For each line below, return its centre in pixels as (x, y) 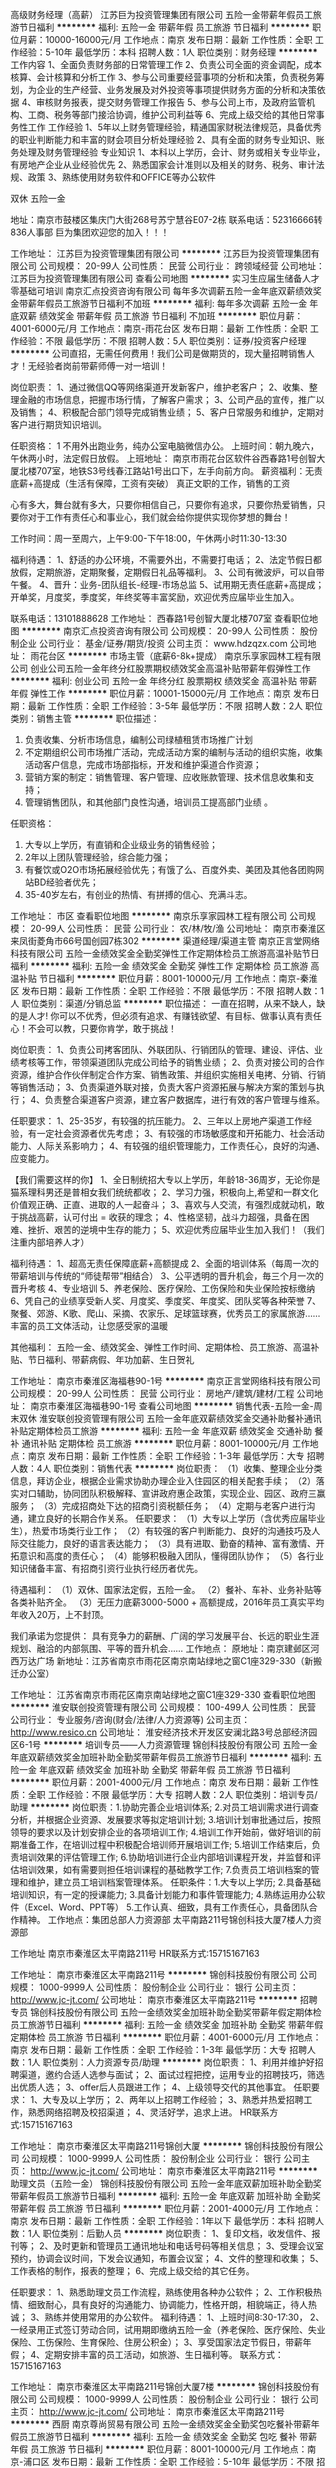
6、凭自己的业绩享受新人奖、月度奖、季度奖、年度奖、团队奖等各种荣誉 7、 (166, 1301)
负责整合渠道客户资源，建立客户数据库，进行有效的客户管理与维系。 (184, 1099)
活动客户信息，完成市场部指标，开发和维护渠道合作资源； (143, 764)
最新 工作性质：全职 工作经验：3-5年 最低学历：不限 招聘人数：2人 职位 (175, 706)
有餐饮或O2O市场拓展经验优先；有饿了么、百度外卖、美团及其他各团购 (170, 869)
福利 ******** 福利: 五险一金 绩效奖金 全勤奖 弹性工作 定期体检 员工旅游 (159, 966)
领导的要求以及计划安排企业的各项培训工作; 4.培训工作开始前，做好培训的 (161, 1832)
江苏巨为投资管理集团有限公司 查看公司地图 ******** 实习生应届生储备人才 (165, 278)
